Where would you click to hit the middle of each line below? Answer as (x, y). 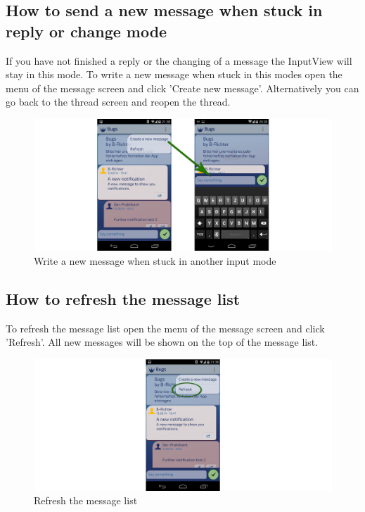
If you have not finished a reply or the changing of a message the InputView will (179, 60)
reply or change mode (87, 31)
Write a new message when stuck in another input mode (155, 260)
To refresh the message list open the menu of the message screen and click (165, 328)
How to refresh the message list (123, 298)
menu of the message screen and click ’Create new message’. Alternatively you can (182, 88)
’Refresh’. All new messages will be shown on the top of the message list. (162, 342)
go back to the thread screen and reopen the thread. (118, 102)
